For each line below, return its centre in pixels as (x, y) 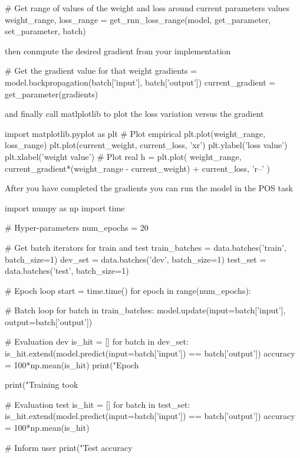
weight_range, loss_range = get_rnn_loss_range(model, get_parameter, (138, 19)
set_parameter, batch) (45, 31)
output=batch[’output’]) (49, 321)
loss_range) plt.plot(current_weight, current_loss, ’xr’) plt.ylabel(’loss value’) (146, 145)
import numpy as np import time (65, 207)
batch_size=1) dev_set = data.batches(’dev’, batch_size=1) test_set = (136, 259)
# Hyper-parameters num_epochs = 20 (77, 228)
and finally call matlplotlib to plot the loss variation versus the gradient (134, 114)
